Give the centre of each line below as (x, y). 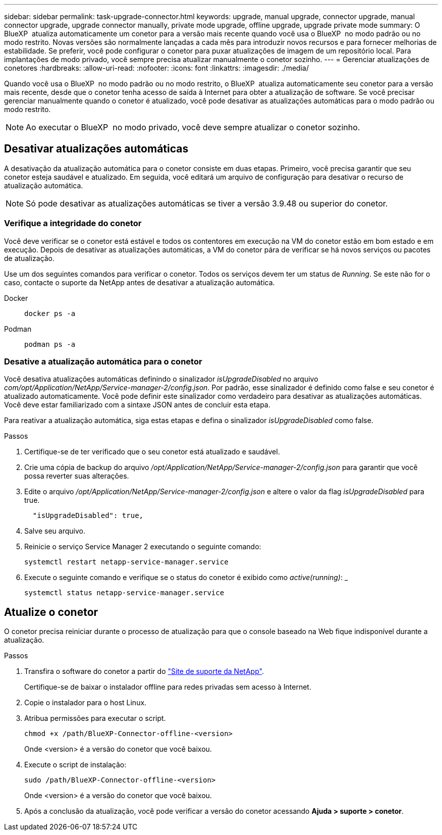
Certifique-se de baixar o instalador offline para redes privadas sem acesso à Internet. (168, 687)
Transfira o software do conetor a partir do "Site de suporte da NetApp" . (144, 671)
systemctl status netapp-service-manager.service (124, 593)
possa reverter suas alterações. (77, 476)
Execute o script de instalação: (75, 765)
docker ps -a (50, 313)
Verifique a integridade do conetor (73, 223)
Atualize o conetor (51, 612)
